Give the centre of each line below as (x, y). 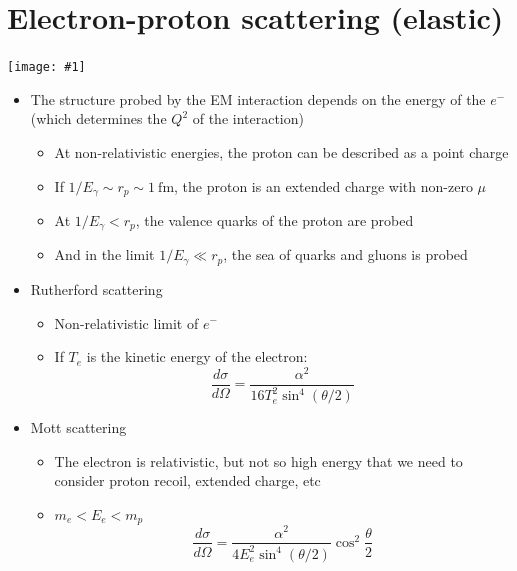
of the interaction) (248, 118)
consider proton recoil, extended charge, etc (187, 480)
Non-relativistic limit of (126, 322)
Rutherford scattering (96, 288)
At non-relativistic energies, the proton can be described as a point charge (281, 151)
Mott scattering (78, 427)
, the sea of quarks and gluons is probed (345, 254)
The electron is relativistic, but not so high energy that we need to (258, 460)
